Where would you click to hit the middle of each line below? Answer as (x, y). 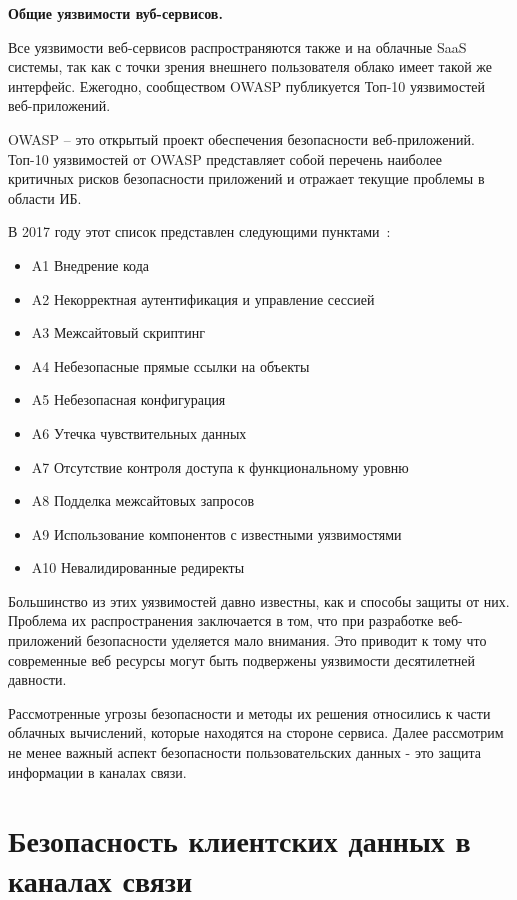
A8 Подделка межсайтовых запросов (142, 500)
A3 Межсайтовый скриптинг (118, 332)
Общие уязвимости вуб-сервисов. (115, 13)
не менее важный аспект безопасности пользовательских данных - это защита (245, 752)
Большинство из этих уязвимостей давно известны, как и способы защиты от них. (259, 600)
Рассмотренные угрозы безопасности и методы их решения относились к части (249, 712)
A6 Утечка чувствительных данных (139, 432)
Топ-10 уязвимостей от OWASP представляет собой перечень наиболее (225, 158)
